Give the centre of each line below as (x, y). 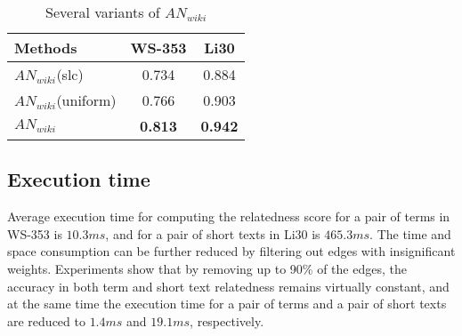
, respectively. (227, 320)
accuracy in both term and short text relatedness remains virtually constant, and (228, 286)
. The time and (410, 233)
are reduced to (46, 320)
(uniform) (86, 100)
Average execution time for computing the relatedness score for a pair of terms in (229, 216)
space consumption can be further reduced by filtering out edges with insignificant (231, 251)
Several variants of (103, 12)
